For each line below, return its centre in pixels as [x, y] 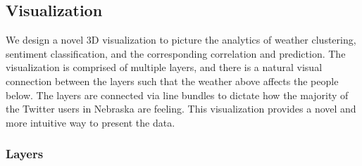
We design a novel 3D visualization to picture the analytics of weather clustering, [181, 40]
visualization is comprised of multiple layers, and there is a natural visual [164, 67]
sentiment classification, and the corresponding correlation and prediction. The [176, 53]
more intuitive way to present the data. [90, 122]
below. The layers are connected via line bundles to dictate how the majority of [177, 95]
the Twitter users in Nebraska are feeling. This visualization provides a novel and [181, 109]
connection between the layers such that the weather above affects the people [172, 81]
